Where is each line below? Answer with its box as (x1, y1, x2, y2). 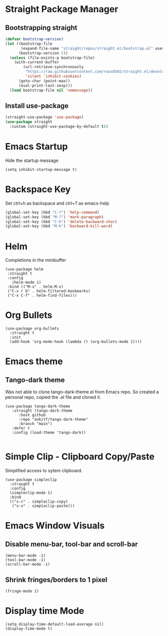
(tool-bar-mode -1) (5, 558, 46, 563)
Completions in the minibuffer (5, 257, 66, 263)
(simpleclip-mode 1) (9, 491, 52, 496)
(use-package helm (5, 267, 43, 272)
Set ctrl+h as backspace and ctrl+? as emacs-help (5, 200, 109, 206)
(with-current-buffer (14, 60, 59, 65)
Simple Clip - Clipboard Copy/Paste (5, 451, 155, 463)
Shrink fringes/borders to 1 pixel (5, 576, 107, 584)
